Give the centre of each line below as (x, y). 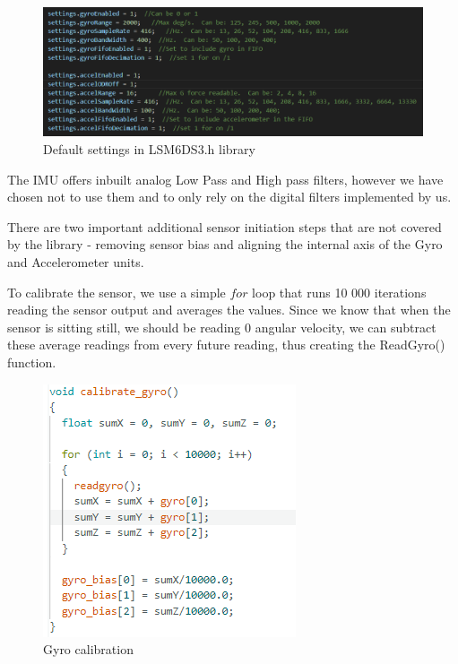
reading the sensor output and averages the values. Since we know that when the (229, 310)
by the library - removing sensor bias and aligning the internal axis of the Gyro (225, 244)
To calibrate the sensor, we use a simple (117, 292)
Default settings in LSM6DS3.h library (149, 148)
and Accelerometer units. (76, 261)
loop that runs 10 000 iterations (339, 292)
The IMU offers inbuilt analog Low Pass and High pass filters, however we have (225, 179)
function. (32, 362)
